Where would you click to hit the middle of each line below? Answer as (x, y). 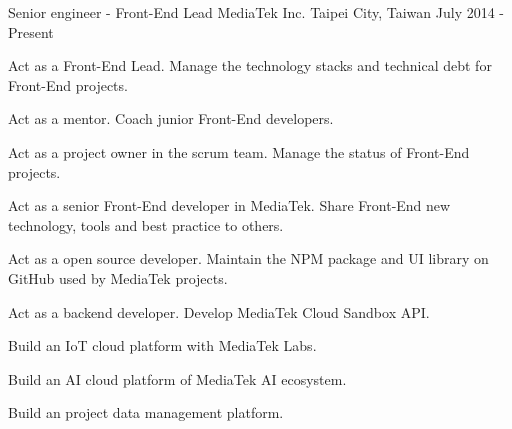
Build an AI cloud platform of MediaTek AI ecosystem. (177, 378)
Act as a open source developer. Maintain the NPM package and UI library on (248, 258)
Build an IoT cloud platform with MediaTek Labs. (162, 345)
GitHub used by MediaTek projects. (118, 277)
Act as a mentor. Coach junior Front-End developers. (171, 118)
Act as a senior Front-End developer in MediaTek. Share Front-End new (229, 205)
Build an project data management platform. (146, 412)
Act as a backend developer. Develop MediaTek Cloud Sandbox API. (219, 311)
